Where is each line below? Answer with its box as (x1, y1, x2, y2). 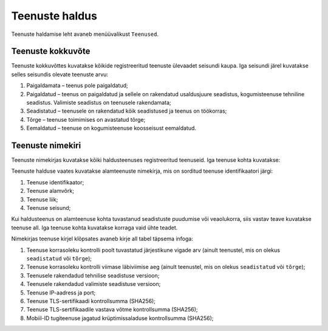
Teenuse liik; (26, 195, 58, 203)
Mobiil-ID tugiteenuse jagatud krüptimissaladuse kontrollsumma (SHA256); (26, 314, 214, 322)
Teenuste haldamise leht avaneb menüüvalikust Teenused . (11, 30, 159, 38)
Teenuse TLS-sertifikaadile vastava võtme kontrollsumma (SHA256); (26, 306, 198, 313)
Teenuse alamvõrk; (26, 187, 74, 195)
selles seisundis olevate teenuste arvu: (11, 71, 109, 78)
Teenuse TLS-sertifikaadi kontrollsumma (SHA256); (26, 297, 156, 304)
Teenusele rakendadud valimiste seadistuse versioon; (26, 280, 161, 288)
